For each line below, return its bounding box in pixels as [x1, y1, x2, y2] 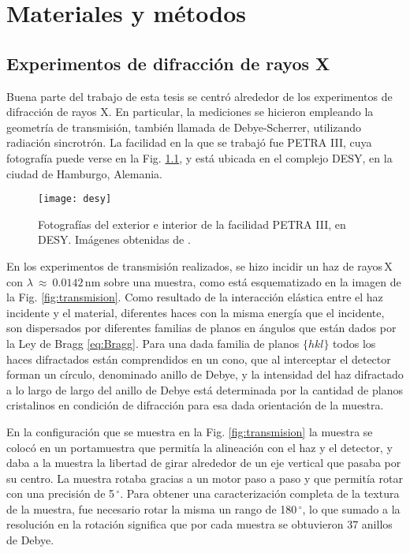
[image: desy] [38, 193, 112, 205]
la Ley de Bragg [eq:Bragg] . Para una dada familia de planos [6, 334, 300, 351]
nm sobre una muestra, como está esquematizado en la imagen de [84, 273, 401, 290]
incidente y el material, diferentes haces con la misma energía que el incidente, [6, 304, 385, 320]
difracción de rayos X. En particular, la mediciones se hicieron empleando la [6, 103, 374, 120]
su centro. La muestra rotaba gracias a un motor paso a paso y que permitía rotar [6, 469, 403, 486]
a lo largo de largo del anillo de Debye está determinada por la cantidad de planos [6, 381, 403, 398]
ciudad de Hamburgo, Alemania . [6, 165, 163, 181]
